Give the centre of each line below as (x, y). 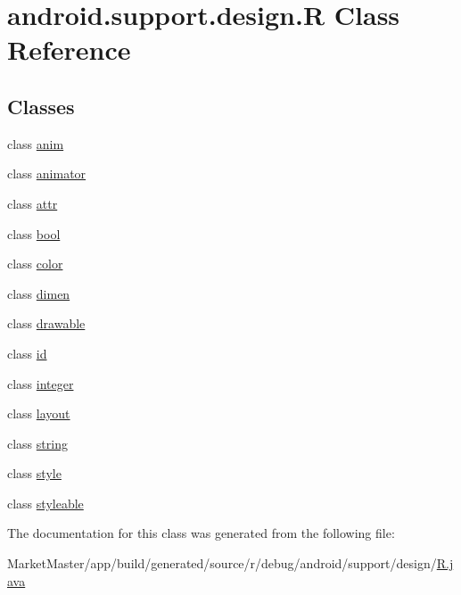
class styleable (45, 503)
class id (27, 353)
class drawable (46, 323)
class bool (34, 233)
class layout (39, 413)
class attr (33, 203)
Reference (69, 50)
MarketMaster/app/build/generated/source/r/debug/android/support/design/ (222, 563)
